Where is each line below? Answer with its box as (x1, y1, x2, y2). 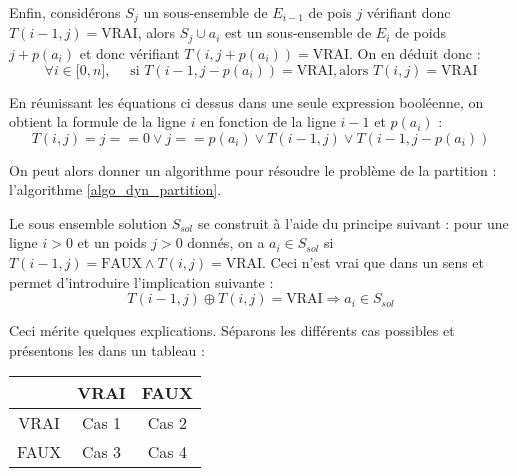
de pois (308, 2, 352, 22)
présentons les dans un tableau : (9, 339, 205, 360)
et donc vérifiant (79, 42, 180, 63)
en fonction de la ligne (200, 111, 336, 132)
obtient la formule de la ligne (9, 111, 186, 132)
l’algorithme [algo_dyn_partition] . (9, 179, 222, 200)
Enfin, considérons (9, 2, 121, 22)
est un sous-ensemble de (225, 22, 372, 43)
